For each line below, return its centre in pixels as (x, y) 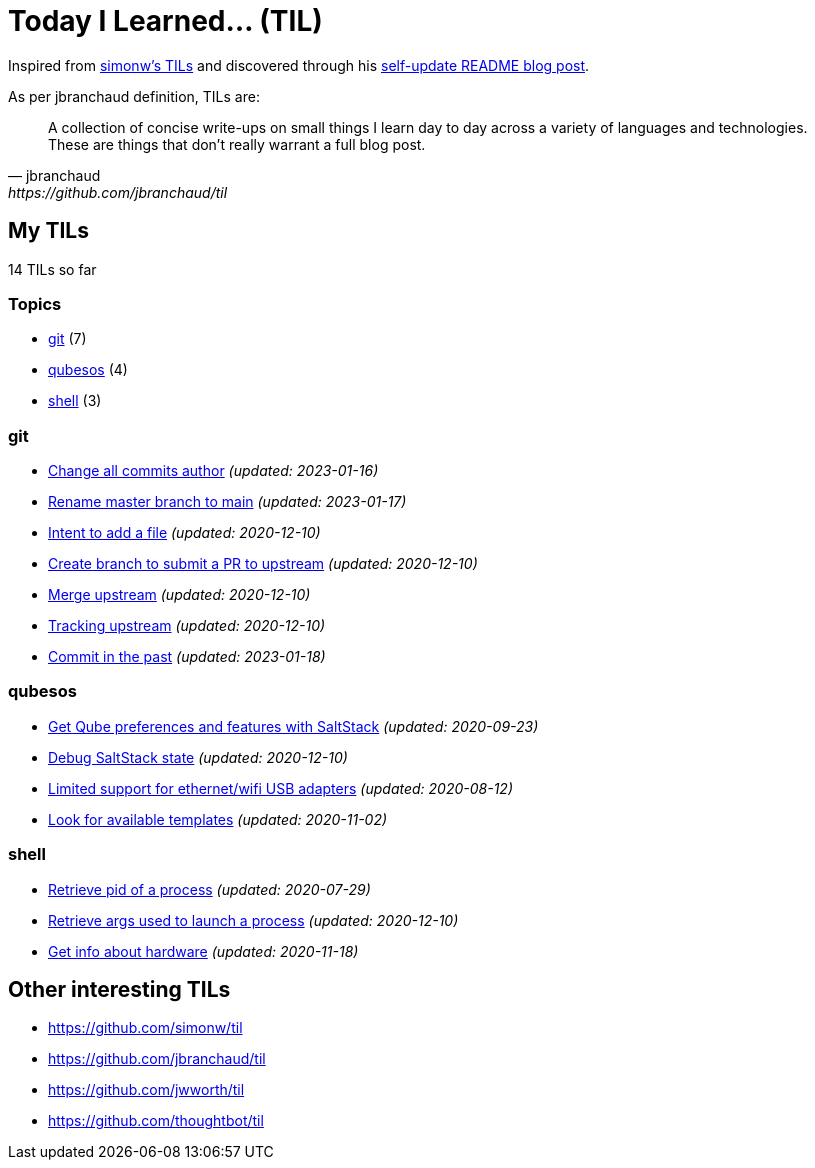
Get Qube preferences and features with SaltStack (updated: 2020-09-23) (293, 726)
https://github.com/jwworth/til (146, 1090)
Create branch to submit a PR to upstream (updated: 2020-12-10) (263, 564)
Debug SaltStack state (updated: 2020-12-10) (198, 757)
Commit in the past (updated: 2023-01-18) (187, 657)
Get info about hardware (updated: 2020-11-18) (203, 951)
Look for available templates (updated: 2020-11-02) (218, 819)
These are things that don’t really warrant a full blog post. (237, 144)
